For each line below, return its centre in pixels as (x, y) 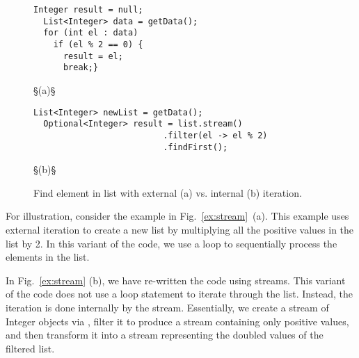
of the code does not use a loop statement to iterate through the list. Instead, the (179, 294)
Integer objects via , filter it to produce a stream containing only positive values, (177, 321)
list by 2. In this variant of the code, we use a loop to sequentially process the (171, 243)
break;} (81, 68)
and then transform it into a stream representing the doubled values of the (165, 335)
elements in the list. (48, 257)
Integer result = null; (88, 10)
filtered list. (30, 348)
